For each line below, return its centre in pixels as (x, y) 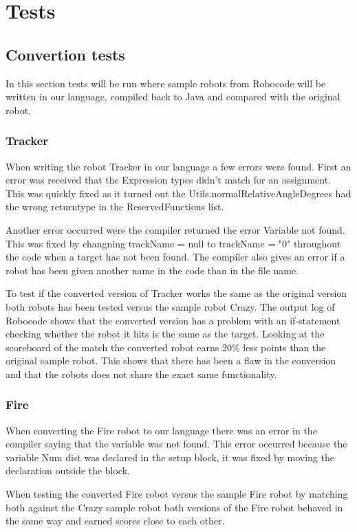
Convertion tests (65, 54)
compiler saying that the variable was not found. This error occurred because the (176, 444)
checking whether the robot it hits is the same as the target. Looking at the (165, 334)
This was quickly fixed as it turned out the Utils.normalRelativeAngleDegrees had (178, 193)
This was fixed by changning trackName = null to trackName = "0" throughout (173, 243)
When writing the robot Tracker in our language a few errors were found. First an (178, 166)
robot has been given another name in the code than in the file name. (152, 270)
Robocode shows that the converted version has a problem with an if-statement (173, 320)
